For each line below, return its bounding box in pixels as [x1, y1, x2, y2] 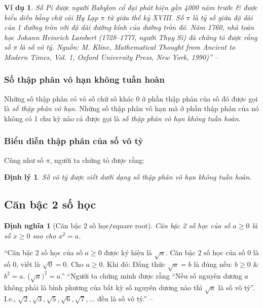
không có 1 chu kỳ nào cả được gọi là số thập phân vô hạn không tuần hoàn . [4, 113, 241, 123]
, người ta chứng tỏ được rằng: [50, 154, 145, 165]
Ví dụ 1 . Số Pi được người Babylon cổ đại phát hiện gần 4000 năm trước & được [4, 2, 257, 12]
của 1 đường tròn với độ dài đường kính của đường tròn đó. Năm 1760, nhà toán [4, 22, 254, 32]
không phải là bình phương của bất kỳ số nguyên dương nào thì [4, 282, 202, 292]
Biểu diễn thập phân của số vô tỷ [4, 134, 143, 147]
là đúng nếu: [194, 259, 233, 269]
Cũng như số [4, 154, 44, 165]
